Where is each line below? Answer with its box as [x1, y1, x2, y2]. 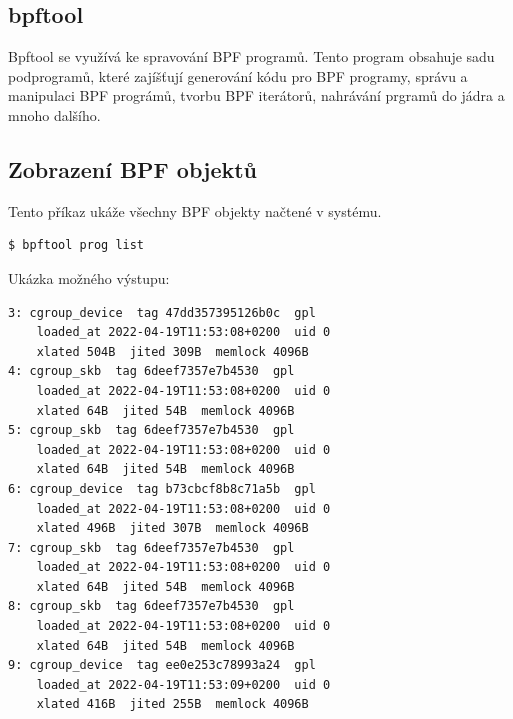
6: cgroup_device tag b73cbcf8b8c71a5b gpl [8, 481, 316, 496]
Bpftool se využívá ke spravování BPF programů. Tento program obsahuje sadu [8, 46, 495, 67]
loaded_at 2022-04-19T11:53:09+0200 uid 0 [36, 677, 331, 692]
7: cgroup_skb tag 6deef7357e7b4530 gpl [8, 540, 295, 555]
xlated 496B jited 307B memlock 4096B [36, 521, 309, 536]
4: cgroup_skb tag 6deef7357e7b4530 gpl [8, 364, 295, 379]
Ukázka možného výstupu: [8, 267, 170, 288]
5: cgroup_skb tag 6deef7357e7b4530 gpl [8, 423, 295, 438]
